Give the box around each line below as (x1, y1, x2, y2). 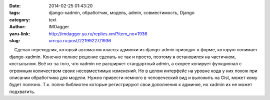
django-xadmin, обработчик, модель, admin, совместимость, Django (48, 10, 195, 16)
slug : (9, 37, 20, 43)
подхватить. (9, 89, 35, 95)
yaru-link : (9, 30, 30, 37)
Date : (9, 3, 21, 8)
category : (9, 16, 30, 22)
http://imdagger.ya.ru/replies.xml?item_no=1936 (48, 30, 147, 37)
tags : (9, 10, 20, 16)
